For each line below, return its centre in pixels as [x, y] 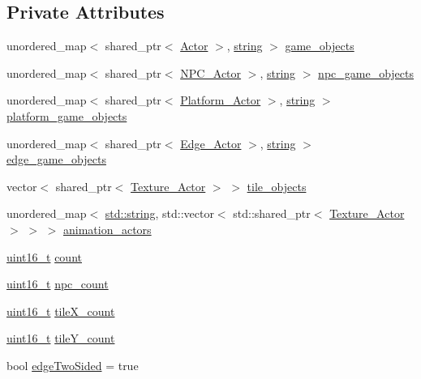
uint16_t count [44, 256]
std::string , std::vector [159, 213]
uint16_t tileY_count [61, 338]
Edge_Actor [211, 143]
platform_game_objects [67, 115]
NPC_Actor [211, 72]
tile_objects [277, 186]
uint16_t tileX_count [61, 311]
